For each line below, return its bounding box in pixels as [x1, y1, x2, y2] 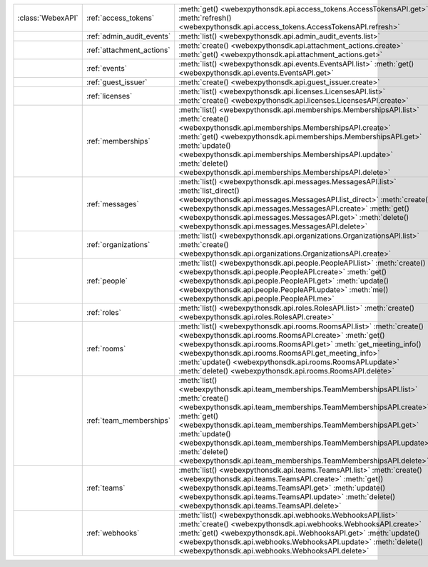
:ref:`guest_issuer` [86, 77, 148, 87]
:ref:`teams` [86, 483, 126, 493]
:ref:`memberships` [86, 136, 151, 146]
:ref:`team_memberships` [86, 416, 171, 425]
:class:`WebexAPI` [17, 13, 78, 23]
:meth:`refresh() [178, 13, 232, 23]
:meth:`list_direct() [178, 186, 240, 196]
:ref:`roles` [86, 308, 121, 317]
